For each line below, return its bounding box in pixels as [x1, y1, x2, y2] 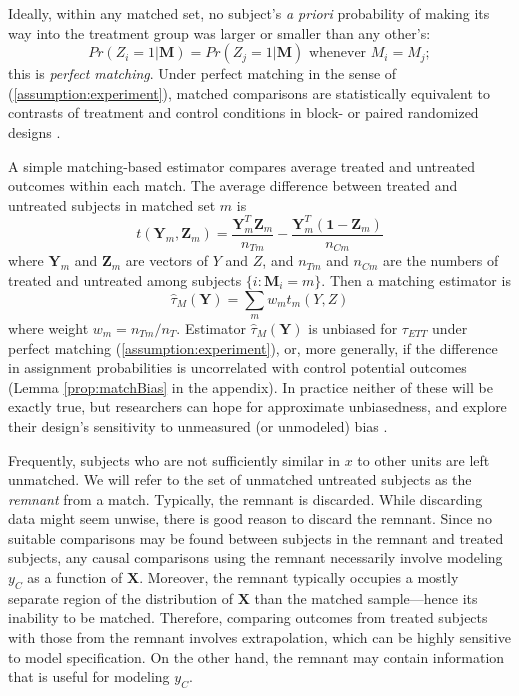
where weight [8, 317, 89, 338]
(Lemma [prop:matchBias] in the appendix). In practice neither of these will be [8, 376, 493, 397]
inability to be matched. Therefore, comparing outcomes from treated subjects [8, 607, 488, 628]
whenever [308, 46, 367, 61]
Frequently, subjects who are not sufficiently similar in [8, 449, 340, 470]
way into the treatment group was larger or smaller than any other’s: [8, 22, 431, 43]
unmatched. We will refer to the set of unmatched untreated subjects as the [8, 469, 472, 490]
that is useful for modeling [8, 666, 170, 687]
